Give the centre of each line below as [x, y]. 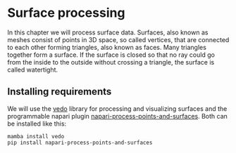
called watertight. [33, 69]
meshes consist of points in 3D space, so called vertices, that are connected [118, 39]
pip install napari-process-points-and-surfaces [80, 142]
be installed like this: [37, 124]
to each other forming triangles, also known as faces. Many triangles [107, 47]
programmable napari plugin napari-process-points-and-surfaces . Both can [117, 116]
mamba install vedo [36, 136]
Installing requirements [60, 92]
